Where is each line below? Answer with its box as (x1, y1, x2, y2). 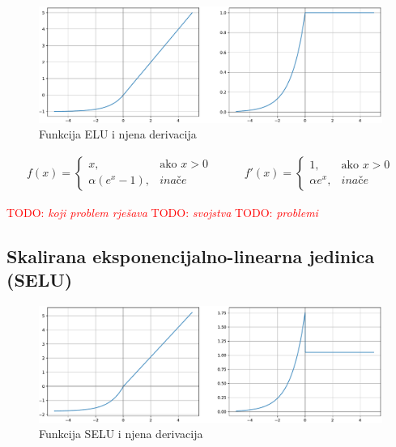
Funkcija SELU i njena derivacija (39, 425, 203, 442)
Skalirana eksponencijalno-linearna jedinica (6, 243, 375, 268)
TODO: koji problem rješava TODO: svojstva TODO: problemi (6, 203, 318, 220)
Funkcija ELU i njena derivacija (39, 126, 197, 143)
